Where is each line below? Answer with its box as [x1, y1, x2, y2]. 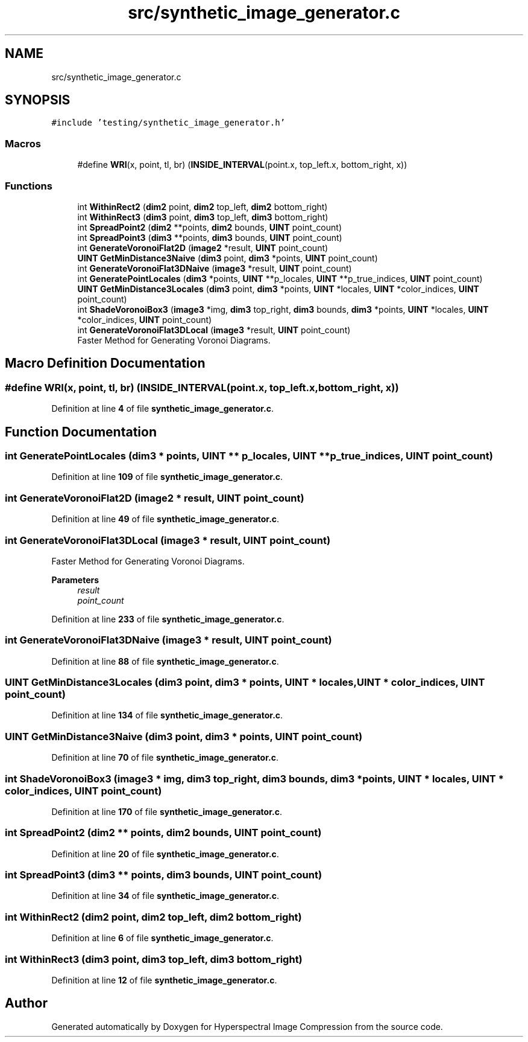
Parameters [51, 574, 99, 585]
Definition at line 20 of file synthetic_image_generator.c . [51, 848, 279, 859]
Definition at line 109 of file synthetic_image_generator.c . [51, 471, 283, 482]
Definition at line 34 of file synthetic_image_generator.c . [51, 890, 280, 901]
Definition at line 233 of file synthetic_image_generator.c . [51, 613, 284, 624]
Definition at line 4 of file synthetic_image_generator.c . [51, 403, 274, 414]
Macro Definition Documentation [5, 356, 206, 371]
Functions [5, 179, 52, 192]
